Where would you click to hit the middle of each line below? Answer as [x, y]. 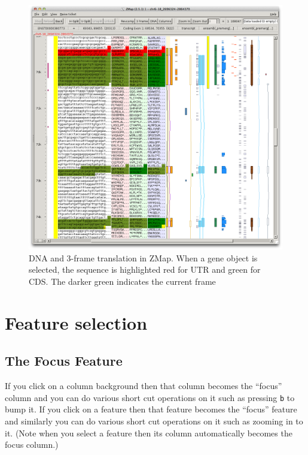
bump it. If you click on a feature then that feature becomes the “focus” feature [151, 409]
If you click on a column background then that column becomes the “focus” [144, 386]
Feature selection [76, 322]
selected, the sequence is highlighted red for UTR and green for [145, 269]
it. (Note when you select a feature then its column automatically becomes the [149, 433]
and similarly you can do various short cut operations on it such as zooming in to [154, 421]
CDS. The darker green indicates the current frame [122, 281]
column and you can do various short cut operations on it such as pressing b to [150, 397]
